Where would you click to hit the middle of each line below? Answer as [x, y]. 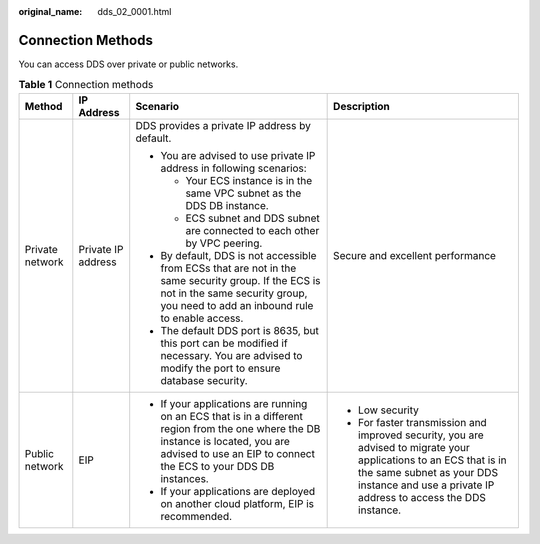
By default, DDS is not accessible [238, 255]
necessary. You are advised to [231, 355]
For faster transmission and [422, 422]
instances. [184, 478]
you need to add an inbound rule [237, 305]
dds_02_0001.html [134, 11]
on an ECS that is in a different [232, 416]
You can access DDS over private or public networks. [128, 64]
